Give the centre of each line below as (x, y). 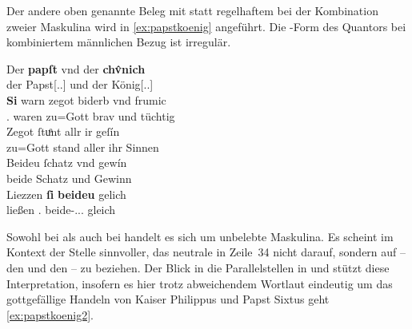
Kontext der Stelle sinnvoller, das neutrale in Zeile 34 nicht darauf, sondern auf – (206, 252)
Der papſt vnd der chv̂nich (76, 68)
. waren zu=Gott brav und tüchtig (91, 115)
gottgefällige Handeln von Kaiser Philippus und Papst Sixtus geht (168, 299)
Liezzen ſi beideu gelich (66, 194)
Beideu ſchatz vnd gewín (67, 163)
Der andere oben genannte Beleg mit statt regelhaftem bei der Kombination (192, 10)
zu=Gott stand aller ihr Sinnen (83, 147)
